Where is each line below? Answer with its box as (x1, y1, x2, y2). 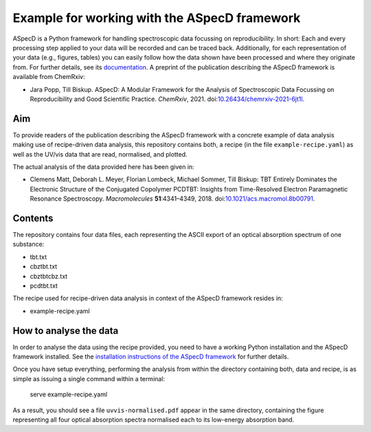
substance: (12, 240, 45, 249)
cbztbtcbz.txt (30, 272, 68, 280)
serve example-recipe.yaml (30, 390, 108, 398)
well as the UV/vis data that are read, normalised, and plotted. (12, 150, 188, 158)
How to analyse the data (12, 325, 119, 337)
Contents (12, 212, 54, 224)
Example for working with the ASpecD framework (12, 10, 301, 25)
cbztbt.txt (30, 262, 58, 271)
